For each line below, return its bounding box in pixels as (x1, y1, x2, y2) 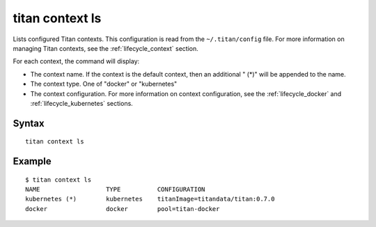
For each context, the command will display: (13, 57, 140, 65)
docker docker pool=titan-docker (25, 205, 220, 212)
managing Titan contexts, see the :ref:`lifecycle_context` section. (13, 44, 198, 52)
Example (13, 155, 52, 167)
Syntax (13, 117, 45, 129)
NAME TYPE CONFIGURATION (25, 185, 205, 194)
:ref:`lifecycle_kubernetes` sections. (30, 99, 134, 107)
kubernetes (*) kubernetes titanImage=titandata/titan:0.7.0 (25, 195, 275, 203)
